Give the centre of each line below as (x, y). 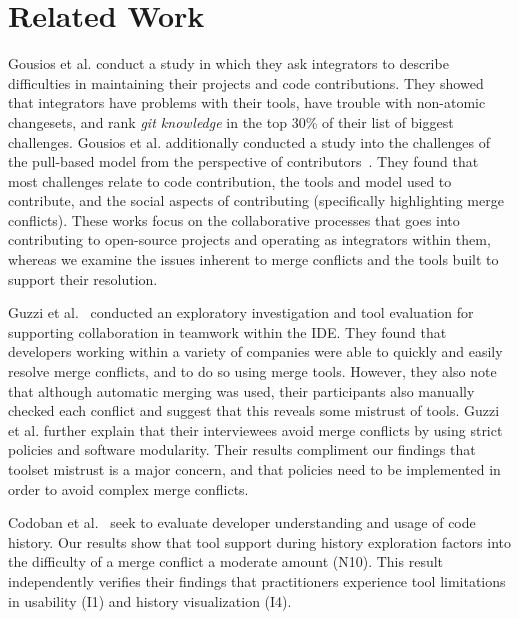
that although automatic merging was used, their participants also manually (241, 390)
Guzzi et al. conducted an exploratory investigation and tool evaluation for (241, 312)
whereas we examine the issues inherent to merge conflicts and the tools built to (253, 259)
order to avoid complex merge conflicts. (128, 488)
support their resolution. (83, 278)
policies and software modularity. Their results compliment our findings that (242, 449)
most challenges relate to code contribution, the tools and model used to (230, 180)
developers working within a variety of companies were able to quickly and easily (255, 351)
